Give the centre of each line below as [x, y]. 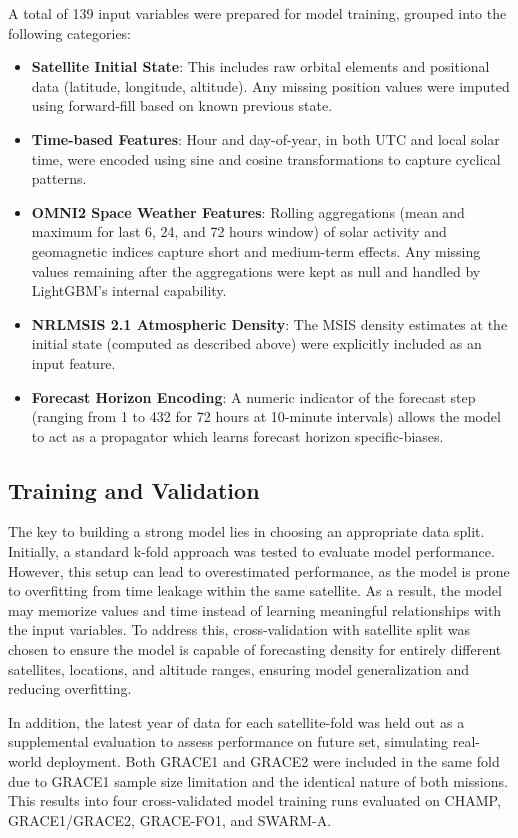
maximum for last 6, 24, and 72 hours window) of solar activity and [239, 231]
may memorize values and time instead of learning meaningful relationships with [255, 609]
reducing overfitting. [70, 688]
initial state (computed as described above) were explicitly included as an [256, 343]
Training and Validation [134, 489]
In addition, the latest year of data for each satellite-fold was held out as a [236, 721]
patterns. [59, 178]
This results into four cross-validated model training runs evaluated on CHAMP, [254, 800]
